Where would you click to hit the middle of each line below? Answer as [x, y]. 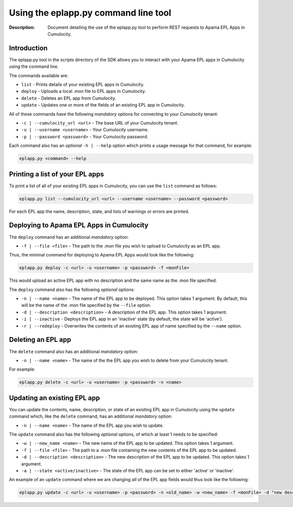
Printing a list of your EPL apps [57, 174]
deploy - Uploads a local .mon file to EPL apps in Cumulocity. [84, 91]
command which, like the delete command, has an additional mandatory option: [91, 416]
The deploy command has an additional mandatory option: [69, 237]
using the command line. [34, 66]
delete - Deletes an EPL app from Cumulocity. [69, 98]
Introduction [28, 48]
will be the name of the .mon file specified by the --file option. [86, 305]
